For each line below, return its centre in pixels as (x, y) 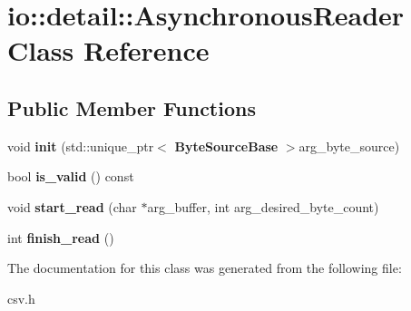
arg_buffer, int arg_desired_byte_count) (263, 206)
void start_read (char (72, 206)
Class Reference (108, 50)
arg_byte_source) (349, 146)
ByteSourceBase (226, 146)
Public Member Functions (132, 107)
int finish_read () (61, 237)
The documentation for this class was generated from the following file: (205, 268)
